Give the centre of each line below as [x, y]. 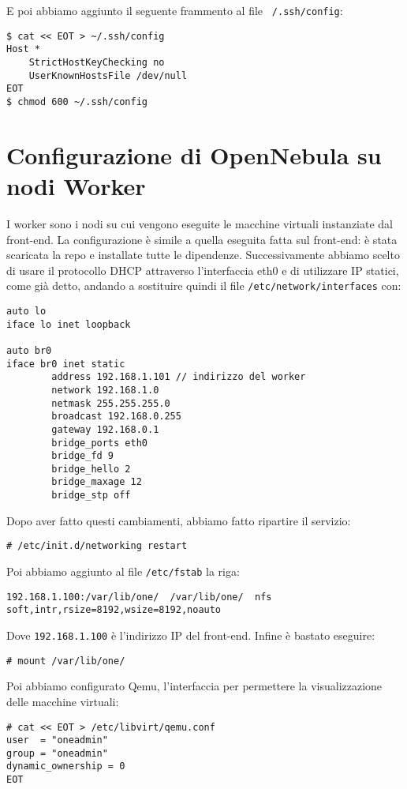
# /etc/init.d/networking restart [97, 546]
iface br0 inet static [66, 364]
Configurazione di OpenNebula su [194, 154]
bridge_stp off [91, 496]
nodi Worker [76, 185]
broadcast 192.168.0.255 [116, 417]
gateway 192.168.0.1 [105, 429]
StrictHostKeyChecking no [97, 62]
